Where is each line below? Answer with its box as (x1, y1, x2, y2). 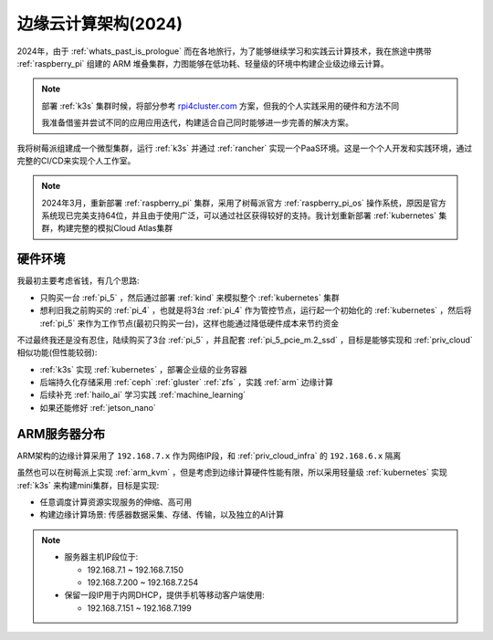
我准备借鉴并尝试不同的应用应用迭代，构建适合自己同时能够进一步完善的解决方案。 (41, 117, 353, 128)
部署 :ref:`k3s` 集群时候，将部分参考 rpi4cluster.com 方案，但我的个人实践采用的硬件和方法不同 (41, 100, 400, 111)
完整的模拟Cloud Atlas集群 (73, 223, 173, 234)
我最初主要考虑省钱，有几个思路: (16, 275, 141, 287)
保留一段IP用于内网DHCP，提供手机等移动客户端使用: (64, 590, 265, 601)
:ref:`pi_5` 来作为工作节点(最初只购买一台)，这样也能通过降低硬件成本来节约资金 (39, 318, 340, 329)
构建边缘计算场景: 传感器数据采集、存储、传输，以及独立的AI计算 (39, 509, 285, 520)
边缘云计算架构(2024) (16, 14, 183, 34)
